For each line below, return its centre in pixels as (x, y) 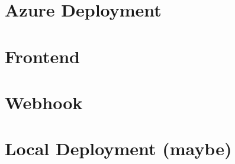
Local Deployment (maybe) (118, 148)
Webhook (44, 102)
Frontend (43, 56)
